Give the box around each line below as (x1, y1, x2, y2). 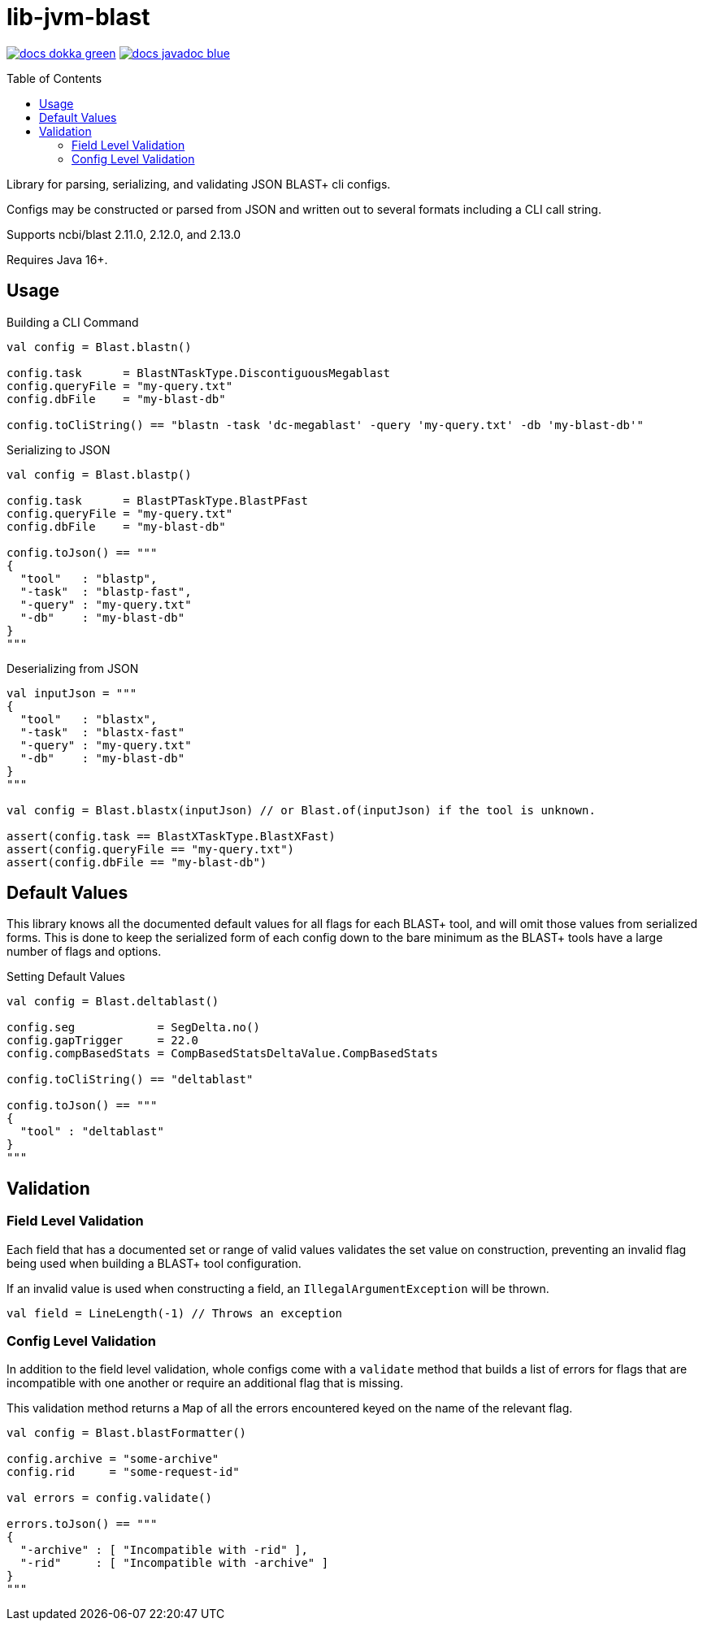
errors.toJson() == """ (7, 1517, 158, 1531)
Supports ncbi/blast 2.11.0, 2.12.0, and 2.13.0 (7, 227, 241, 241)
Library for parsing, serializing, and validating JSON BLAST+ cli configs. (7, 176, 391, 191)
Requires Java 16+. (7, 252, 108, 267)
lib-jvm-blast (7, 3, 150, 31)
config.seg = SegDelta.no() (7, 1021, 260, 1035)
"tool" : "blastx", (20, 712, 158, 726)
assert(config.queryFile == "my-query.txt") (7, 842, 295, 856)
